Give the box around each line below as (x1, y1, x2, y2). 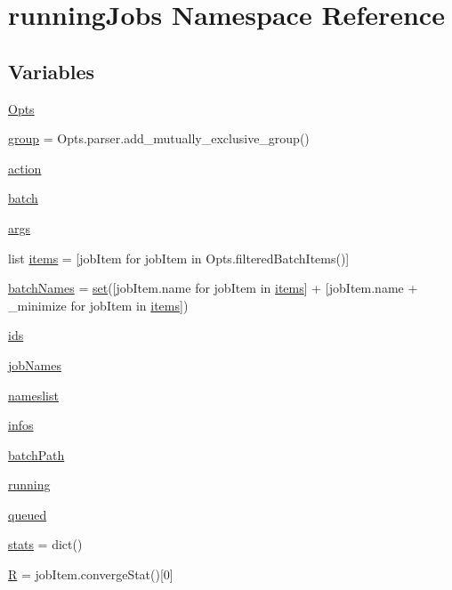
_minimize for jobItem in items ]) (8, 295, 189, 314)
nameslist (8, 385, 59, 404)
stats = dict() (8, 535, 83, 554)
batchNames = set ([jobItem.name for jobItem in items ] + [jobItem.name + (8, 279, 418, 297)
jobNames (8, 355, 61, 374)
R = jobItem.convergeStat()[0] (8, 565, 174, 584)
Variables (8, 57, 95, 85)
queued (8, 505, 47, 523)
